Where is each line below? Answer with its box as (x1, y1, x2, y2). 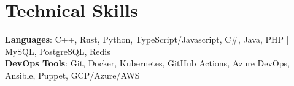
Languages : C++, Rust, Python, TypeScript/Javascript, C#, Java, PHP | (5, 33, 289, 46)
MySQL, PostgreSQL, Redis (5, 45, 110, 57)
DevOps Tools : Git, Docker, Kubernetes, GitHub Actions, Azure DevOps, (5, 57, 290, 70)
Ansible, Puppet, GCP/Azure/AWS (5, 68, 140, 81)
